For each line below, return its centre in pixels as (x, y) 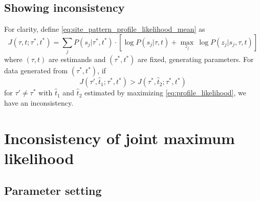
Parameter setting (53, 190)
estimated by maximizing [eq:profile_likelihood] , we (165, 93)
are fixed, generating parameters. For (196, 59)
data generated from (36, 71)
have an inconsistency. (39, 102)
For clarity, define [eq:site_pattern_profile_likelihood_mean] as (105, 29)
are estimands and (77, 59)
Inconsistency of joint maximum (120, 138)
